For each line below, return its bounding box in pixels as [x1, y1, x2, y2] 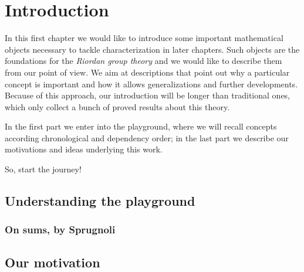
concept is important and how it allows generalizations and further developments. [5, 77, 298, 90]
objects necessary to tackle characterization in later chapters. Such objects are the [5, 43, 300, 55]
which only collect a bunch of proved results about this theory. [5, 100, 230, 113]
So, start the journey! [5, 163, 82, 175]
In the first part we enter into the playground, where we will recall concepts [5, 120, 277, 132]
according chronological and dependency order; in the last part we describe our [5, 131, 289, 144]
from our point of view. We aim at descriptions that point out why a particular [5, 66, 290, 78]
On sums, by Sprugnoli [5, 222, 116, 237]
